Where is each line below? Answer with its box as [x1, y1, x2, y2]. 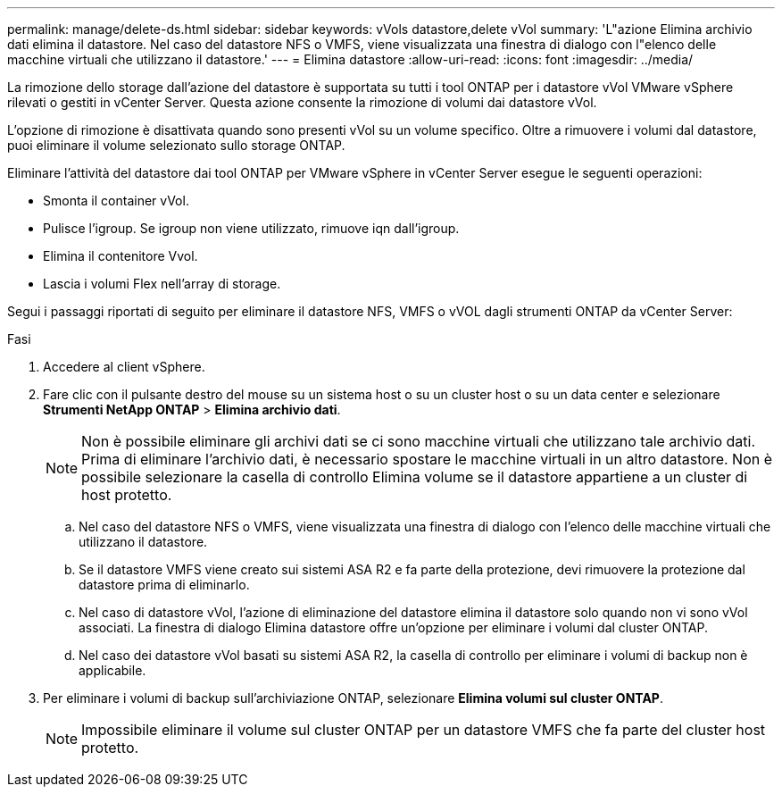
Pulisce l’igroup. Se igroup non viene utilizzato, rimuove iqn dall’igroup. [43, 221, 460, 236]
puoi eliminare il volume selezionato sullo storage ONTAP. [7, 138, 345, 153]
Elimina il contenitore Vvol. [43, 248, 198, 263]
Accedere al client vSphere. [43, 359, 205, 374]
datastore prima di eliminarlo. [79, 577, 250, 592]
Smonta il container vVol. [43, 193, 189, 208]
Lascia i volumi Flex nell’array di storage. [43, 276, 281, 291]
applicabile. [79, 663, 146, 678]
